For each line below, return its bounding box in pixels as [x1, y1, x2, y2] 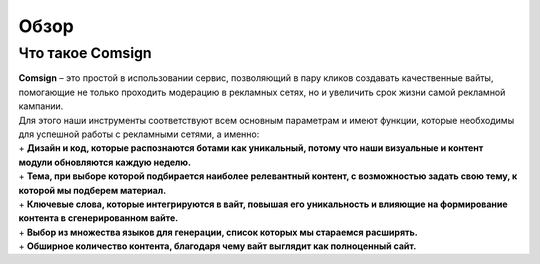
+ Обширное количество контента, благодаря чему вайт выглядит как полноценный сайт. [18, 240, 417, 252]
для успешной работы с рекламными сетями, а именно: [18, 128, 260, 140]
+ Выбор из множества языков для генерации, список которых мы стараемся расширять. [18, 226, 419, 238]
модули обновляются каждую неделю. [18, 156, 192, 168]
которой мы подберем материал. [18, 184, 167, 196]
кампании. [18, 100, 64, 112]
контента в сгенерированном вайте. [18, 212, 179, 224]
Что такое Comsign [18, 44, 152, 62]
